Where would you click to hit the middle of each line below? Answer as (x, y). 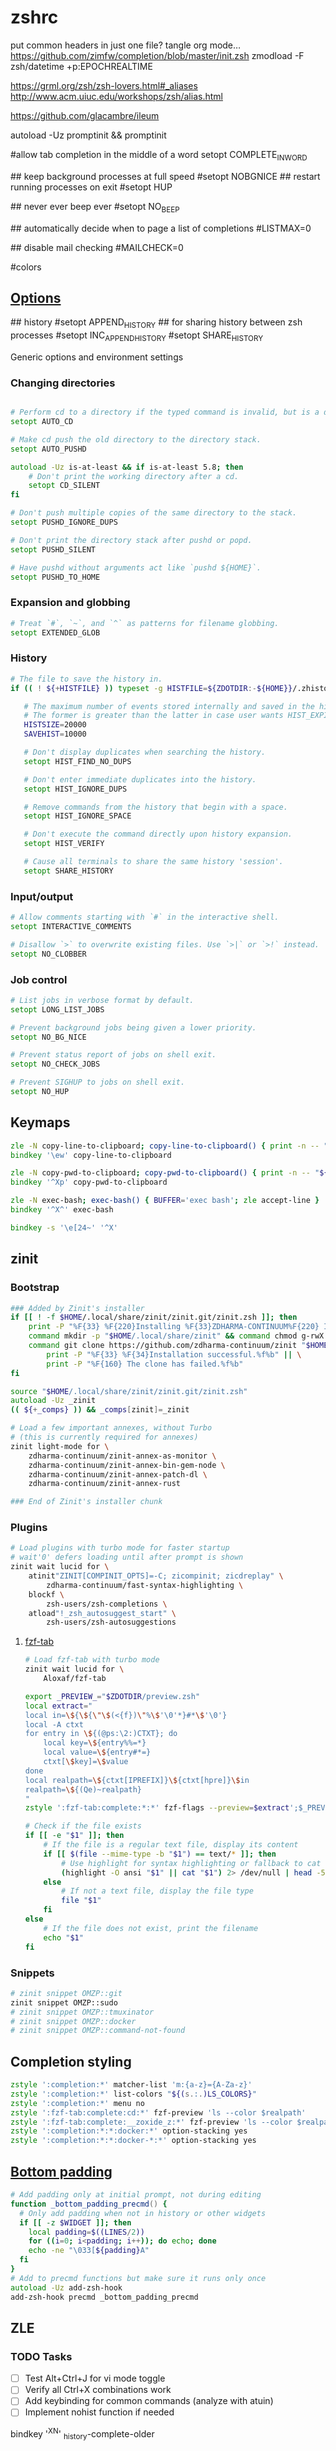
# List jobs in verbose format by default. (102, 1000)
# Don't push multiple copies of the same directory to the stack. (154, 513)
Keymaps (40, 1122)
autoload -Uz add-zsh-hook (66, 2287)
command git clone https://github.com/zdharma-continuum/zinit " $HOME (178, 1346)
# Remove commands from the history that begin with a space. (155, 807)
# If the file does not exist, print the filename (151, 1928)
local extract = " (58, 1706)
